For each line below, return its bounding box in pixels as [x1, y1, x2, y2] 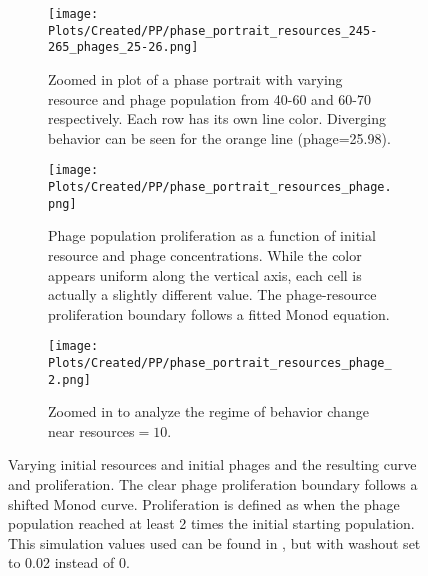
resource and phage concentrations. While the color [48, 244, 362, 265]
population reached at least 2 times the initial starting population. [8, 513, 415, 534]
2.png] [48, 372, 91, 387]
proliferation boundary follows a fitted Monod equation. [48, 303, 390, 324]
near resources [48, 420, 135, 441]
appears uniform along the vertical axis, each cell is [48, 264, 362, 285]
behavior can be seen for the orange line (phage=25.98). [48, 127, 391, 148]
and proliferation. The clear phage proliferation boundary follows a [8, 474, 418, 495]
